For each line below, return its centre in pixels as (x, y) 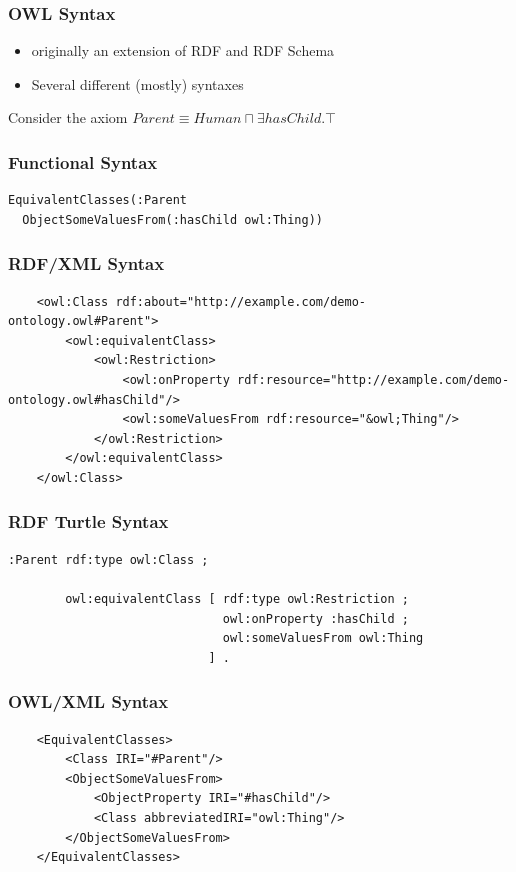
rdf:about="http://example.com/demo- (240, 301)
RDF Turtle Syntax (88, 521)
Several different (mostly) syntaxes (137, 83)
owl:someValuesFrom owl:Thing (323, 638)
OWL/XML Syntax (88, 701)
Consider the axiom (68, 117)
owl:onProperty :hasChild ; (315, 618)
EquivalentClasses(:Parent (97, 200)
